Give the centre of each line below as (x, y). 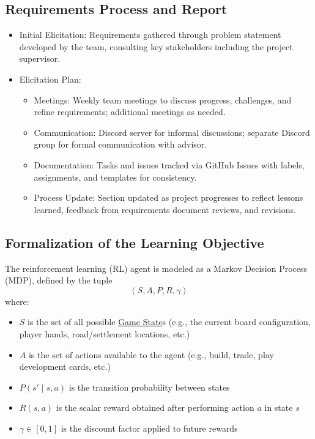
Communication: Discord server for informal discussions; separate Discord (172, 132)
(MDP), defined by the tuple (59, 280)
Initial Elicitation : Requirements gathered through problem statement (150, 35)
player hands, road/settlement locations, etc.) (105, 333)
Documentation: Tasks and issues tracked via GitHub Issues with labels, (169, 164)
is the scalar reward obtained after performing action (155, 407)
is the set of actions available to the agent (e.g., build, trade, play (151, 354)
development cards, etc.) (65, 366)
